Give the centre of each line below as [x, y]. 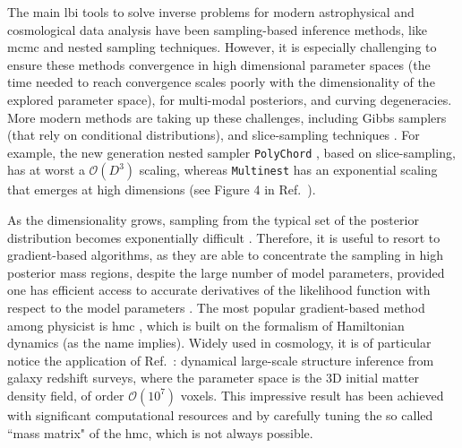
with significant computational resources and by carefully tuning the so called [220, 414]
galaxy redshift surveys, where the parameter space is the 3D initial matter [214, 378]
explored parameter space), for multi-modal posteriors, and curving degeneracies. [230, 99]
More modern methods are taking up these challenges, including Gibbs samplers [227, 117]
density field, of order [66, 395]
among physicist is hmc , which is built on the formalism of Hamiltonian [206, 325]
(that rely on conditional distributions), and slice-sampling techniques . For [214, 135]
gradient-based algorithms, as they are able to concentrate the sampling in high [225, 255]
